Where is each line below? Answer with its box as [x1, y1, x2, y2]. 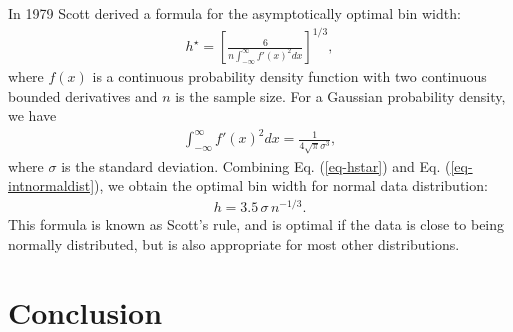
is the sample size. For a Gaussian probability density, [175, 85, 506, 106]
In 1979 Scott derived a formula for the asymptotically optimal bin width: [8, 3, 461, 23]
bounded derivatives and [8, 85, 158, 106]
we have [8, 105, 57, 126]
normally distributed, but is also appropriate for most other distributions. [8, 233, 460, 254]
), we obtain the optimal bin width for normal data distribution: [94, 175, 488, 196]
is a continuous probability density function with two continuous [92, 66, 487, 87]
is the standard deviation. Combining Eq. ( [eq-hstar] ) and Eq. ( [61, 155, 451, 176]
